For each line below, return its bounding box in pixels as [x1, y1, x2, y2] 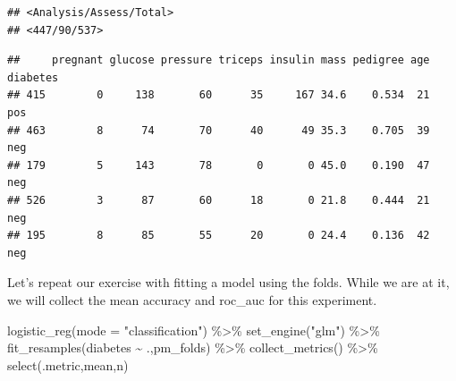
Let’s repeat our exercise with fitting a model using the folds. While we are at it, [7, 273, 450, 292]
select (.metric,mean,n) [7, 355, 129, 374]
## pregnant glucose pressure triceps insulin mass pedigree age [7, 54, 430, 67]
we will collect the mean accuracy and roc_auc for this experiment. [7, 290, 377, 309]
